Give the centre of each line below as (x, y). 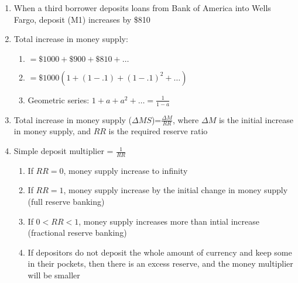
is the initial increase (256, 119)
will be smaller (54, 275)
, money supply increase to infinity (126, 170)
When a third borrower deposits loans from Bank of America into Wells (142, 8)
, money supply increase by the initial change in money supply (176, 190)
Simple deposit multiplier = (64, 151)
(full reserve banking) (66, 202)
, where (186, 119)
